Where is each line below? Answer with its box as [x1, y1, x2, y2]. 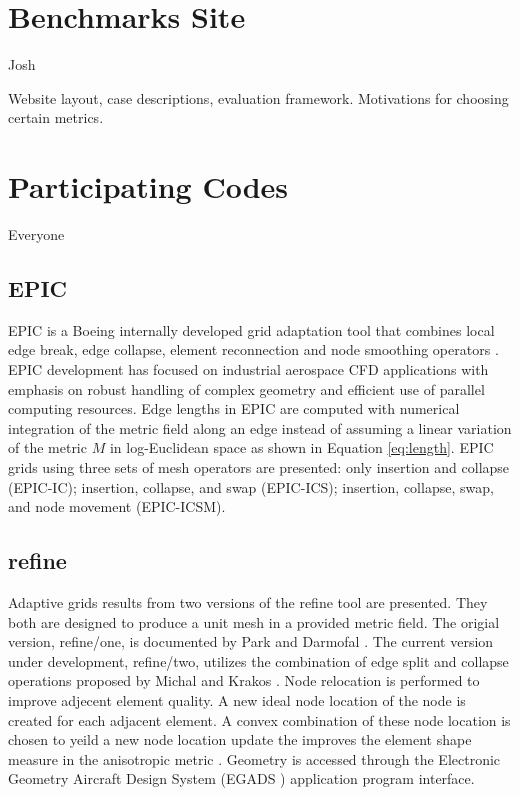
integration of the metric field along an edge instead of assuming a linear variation [8, 417, 512, 438]
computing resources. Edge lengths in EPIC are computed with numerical [8, 398, 460, 419]
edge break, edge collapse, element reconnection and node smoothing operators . [8, 339, 499, 360]
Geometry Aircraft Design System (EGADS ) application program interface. [8, 768, 475, 789]
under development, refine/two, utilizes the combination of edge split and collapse [8, 650, 509, 671]
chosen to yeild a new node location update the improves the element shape [8, 729, 472, 750]
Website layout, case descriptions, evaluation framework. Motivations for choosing [8, 87, 509, 108]
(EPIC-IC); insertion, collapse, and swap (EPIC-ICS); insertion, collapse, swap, [8, 476, 494, 497]
